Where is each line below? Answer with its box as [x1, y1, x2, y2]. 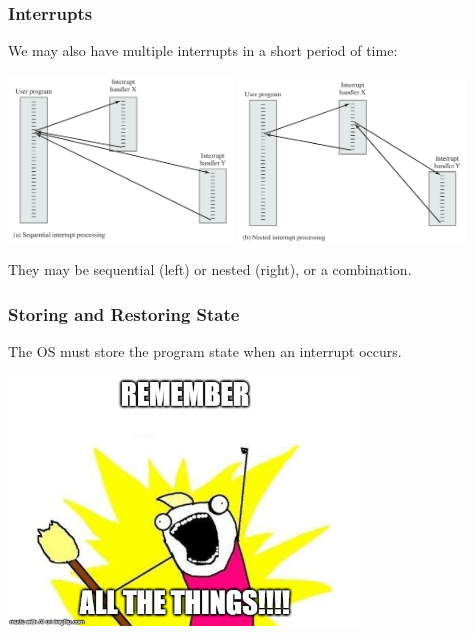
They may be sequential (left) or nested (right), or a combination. [8, 259, 412, 280]
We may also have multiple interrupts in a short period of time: [8, 40, 398, 61]
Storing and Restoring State [8, 301, 240, 326]
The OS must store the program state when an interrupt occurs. [8, 341, 402, 362]
